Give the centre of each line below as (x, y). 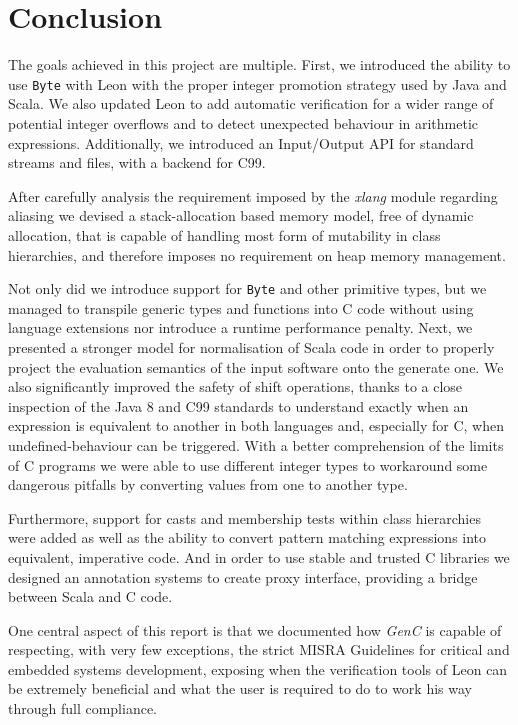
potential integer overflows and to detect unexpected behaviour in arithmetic (243, 122)
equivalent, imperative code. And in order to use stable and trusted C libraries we (259, 556)
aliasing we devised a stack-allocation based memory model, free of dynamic (241, 215)
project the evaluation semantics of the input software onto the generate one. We (256, 366)
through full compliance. (83, 708)
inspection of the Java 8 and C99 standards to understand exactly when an (238, 405)
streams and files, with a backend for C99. (137, 162)
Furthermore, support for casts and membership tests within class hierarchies (244, 517)
